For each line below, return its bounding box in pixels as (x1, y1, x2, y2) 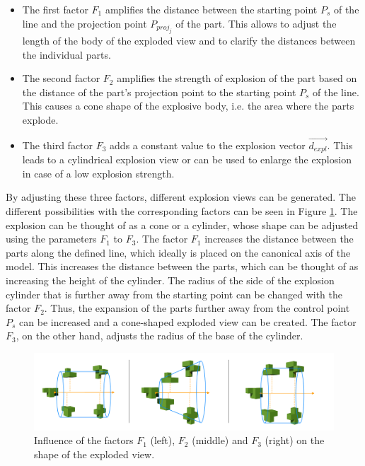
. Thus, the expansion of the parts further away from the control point (44, 301, 350, 315)
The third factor (22, 137, 93, 152)
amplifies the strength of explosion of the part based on (117, 71, 357, 86)
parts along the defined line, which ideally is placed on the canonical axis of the (6, 245, 351, 260)
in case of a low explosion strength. (22, 165, 175, 180)
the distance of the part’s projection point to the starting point (22, 84, 296, 99)
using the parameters (6, 231, 97, 246)
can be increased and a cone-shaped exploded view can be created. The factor (19, 314, 357, 329)
